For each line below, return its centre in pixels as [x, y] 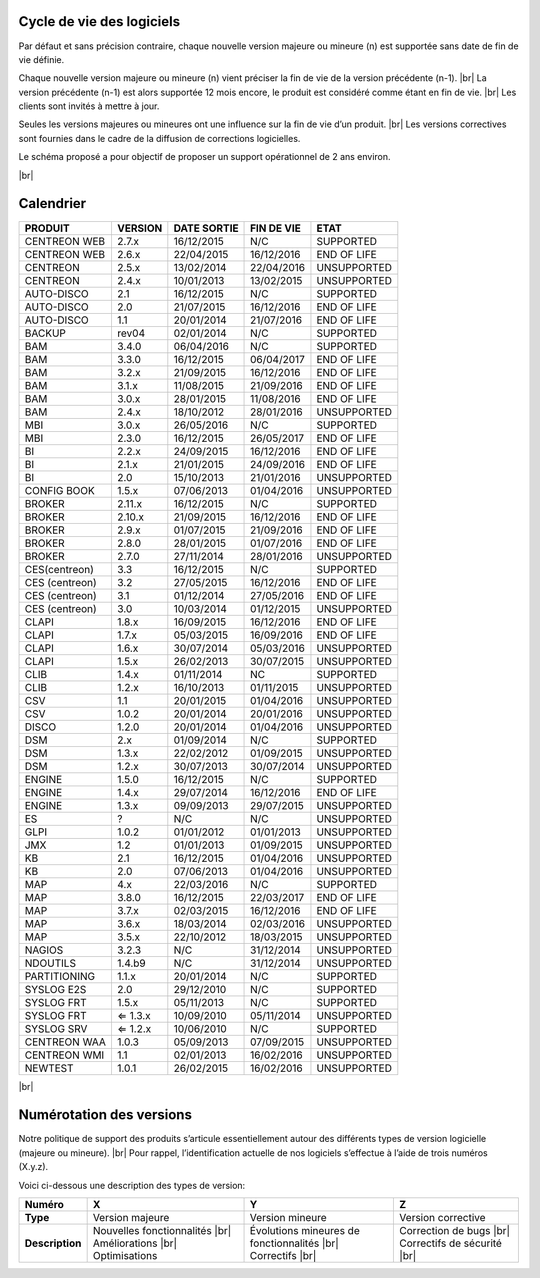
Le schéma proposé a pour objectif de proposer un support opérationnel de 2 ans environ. [204, 157]
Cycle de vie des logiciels [99, 21]
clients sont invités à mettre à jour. [89, 106]
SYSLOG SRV [56, 1028]
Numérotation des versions [105, 1115]
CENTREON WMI [64, 1055]
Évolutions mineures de [304, 1231]
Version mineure [288, 1218]
